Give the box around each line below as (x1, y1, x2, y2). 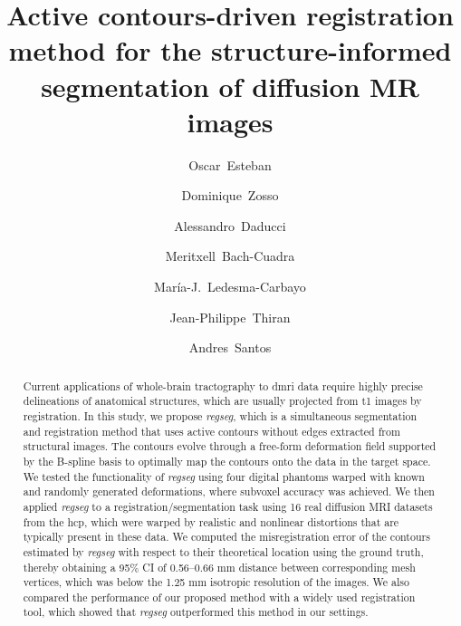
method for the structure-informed (8, 32, 452, 69)
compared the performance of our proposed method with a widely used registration (23, 589, 416, 604)
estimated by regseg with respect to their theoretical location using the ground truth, (23, 544, 424, 559)
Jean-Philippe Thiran (169, 307, 291, 326)
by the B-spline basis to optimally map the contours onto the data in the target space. (23, 453, 431, 468)
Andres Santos (188, 338, 272, 357)
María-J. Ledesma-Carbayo (154, 277, 306, 296)
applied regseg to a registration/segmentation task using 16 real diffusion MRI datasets (23, 498, 433, 514)
